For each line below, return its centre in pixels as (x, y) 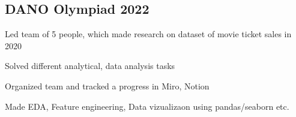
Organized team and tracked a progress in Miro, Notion (107, 85)
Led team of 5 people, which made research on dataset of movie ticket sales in (148, 34)
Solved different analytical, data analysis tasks (90, 66)
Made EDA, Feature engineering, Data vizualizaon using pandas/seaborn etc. (147, 106)
